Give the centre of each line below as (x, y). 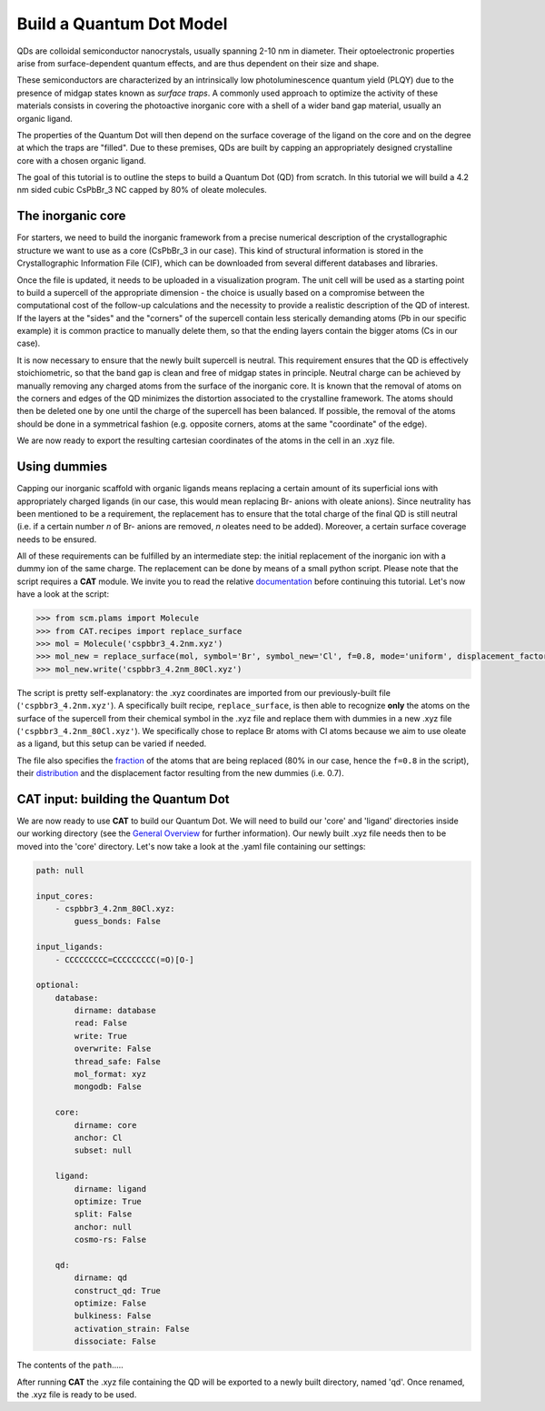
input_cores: (65, 896)
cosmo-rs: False (110, 1240)
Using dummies (62, 467)
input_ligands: (69, 947)
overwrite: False (113, 1049)
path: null (60, 870)
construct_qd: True (117, 1290)
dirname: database (115, 1011)
